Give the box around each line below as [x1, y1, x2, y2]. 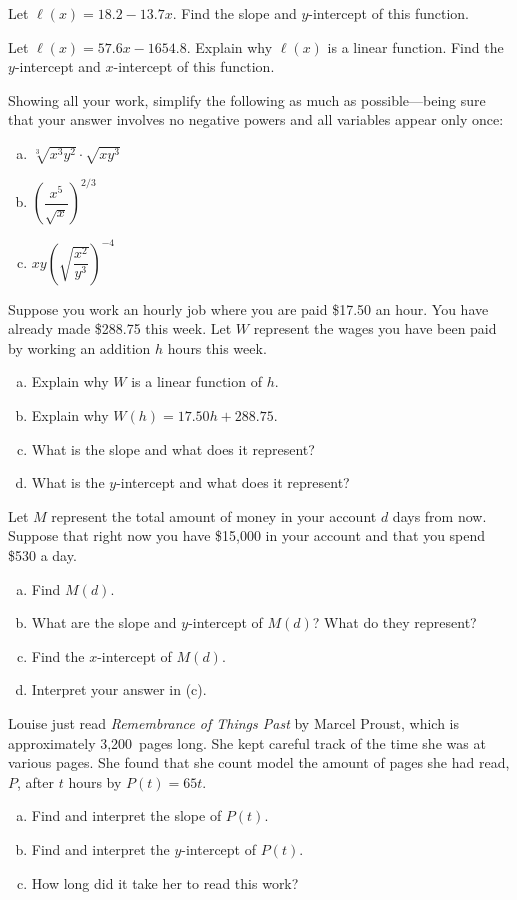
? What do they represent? [312, 612, 477, 633]
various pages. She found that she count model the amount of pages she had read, [8, 752, 510, 773]
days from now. [392, 505, 487, 526]
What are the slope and [31, 612, 177, 633]
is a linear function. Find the [327, 36, 504, 57]
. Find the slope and [172, 3, 297, 23]
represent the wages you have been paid [253, 318, 497, 339]
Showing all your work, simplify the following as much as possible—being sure [8, 89, 486, 110]
